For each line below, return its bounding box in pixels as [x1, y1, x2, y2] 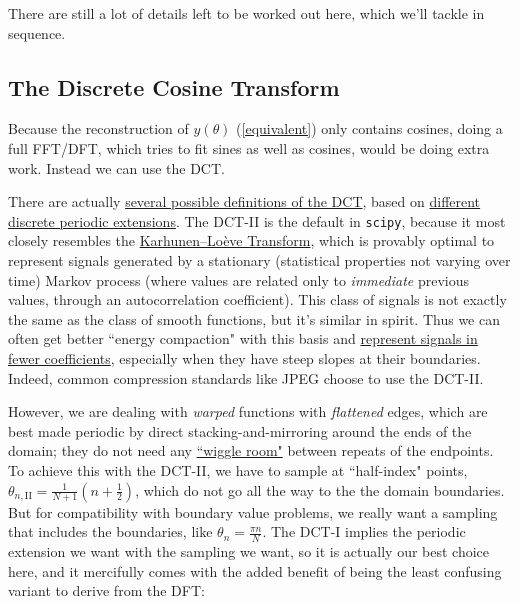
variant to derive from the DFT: [8, 580, 205, 601]
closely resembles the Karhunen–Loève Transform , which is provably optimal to [8, 230, 495, 251]
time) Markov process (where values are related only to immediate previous [8, 269, 469, 290]
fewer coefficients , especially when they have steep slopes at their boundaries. [8, 347, 481, 368]
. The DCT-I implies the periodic [262, 521, 466, 542]
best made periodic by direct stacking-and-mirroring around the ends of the [8, 420, 472, 441]
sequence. [8, 22, 66, 43]
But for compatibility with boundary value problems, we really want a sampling [8, 501, 498, 522]
